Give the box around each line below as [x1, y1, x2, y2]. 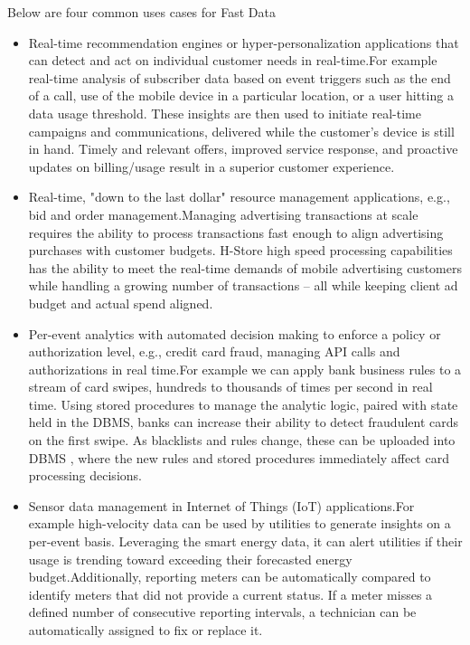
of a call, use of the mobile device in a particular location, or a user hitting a [28, 86, 454, 105]
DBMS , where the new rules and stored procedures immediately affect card [28, 448, 449, 467]
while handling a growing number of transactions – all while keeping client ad [28, 276, 458, 295]
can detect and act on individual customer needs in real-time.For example [28, 51, 437, 70]
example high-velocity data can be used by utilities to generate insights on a [28, 514, 451, 533]
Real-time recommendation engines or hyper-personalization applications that [28, 33, 459, 52]
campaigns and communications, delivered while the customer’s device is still [28, 121, 455, 140]
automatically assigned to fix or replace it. [28, 621, 263, 639]
